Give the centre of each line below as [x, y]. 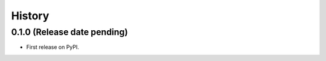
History [30, 16]
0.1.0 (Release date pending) [69, 32]
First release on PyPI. [53, 47]
